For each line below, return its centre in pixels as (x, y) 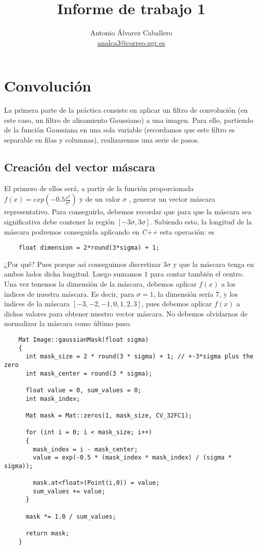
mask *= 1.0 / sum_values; (71, 516)
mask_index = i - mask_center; (85, 449)
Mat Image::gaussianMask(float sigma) (84, 340)
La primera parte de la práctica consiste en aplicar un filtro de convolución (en (126, 110)
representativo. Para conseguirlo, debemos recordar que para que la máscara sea (128, 212)
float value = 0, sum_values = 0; (84, 390)
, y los (229, 293)
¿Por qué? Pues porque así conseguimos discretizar (83, 264)
